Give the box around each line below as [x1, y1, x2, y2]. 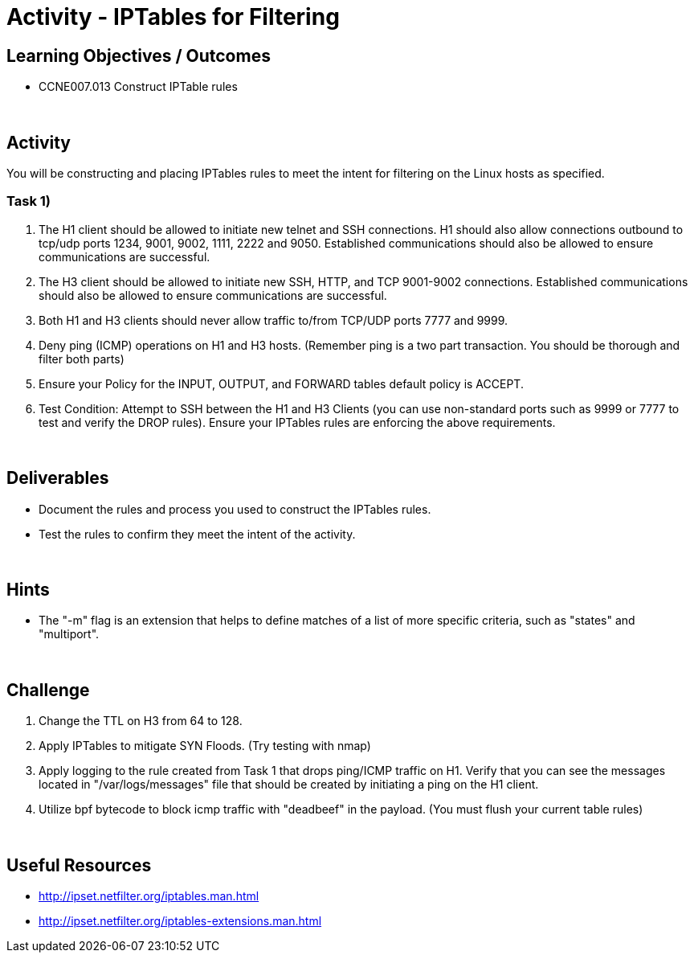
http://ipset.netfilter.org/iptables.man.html [39, 889, 259, 904]
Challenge [6, 679, 90, 700]
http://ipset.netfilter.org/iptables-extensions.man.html [39, 914, 322, 928]
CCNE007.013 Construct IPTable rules [39, 80, 238, 94]
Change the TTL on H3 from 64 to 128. [39, 714, 243, 728]
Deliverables [6, 468, 109, 489]
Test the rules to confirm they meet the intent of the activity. [39, 527, 356, 541]
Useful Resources [6, 854, 152, 875]
